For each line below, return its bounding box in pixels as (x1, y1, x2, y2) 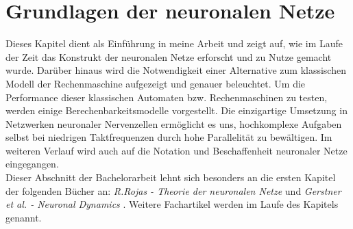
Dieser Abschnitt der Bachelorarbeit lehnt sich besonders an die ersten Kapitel (5, 170, 336, 185)
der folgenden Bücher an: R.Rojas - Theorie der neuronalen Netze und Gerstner (5, 183, 341, 198)
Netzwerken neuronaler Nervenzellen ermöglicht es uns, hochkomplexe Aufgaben (5, 116, 342, 131)
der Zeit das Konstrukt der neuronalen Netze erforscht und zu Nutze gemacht (5, 49, 332, 64)
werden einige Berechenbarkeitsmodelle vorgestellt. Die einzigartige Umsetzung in (5, 103, 348, 118)
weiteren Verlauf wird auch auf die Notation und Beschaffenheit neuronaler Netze (5, 143, 348, 157)
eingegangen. (5, 157, 59, 171)
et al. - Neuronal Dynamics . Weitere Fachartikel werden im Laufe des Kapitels (5, 197, 339, 211)
